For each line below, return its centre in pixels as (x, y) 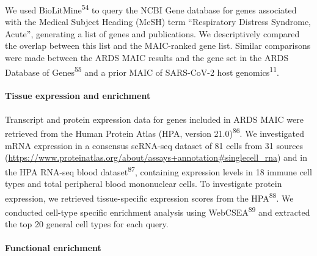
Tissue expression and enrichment (78, 96)
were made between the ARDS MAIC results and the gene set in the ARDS (147, 58)
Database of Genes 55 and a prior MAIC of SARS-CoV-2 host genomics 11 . (142, 71)
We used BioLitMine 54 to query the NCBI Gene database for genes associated (151, 9)
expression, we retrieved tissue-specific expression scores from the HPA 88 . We (149, 197)
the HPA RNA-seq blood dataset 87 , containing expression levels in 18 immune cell (158, 170)
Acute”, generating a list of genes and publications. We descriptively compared (152, 33)
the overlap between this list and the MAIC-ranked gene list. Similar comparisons (158, 46)
